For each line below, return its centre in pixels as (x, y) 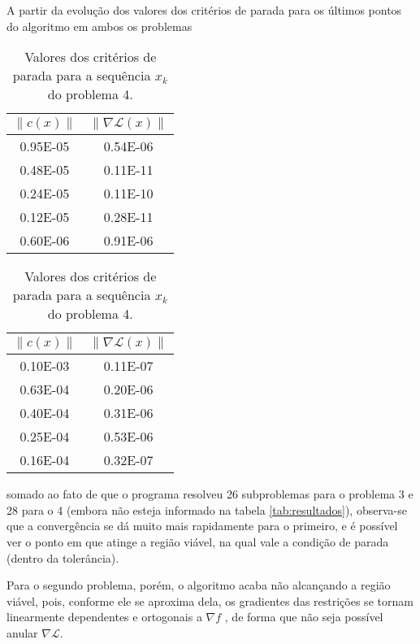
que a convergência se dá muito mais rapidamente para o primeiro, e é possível (202, 526)
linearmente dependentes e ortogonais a (104, 617)
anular (22, 632)
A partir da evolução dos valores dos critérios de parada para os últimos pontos (204, 10)
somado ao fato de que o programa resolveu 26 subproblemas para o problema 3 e (210, 494)
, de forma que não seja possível (304, 617)
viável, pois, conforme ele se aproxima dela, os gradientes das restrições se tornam (210, 600)
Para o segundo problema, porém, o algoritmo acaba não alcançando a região (199, 585)
